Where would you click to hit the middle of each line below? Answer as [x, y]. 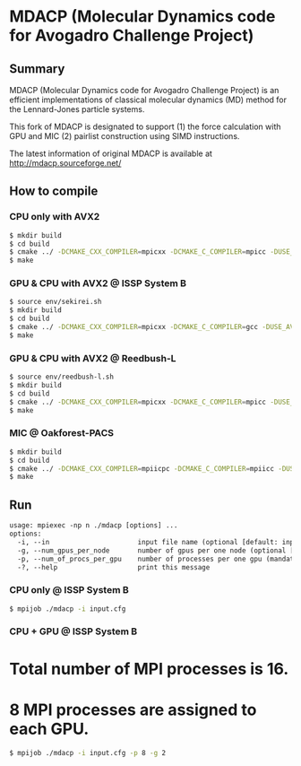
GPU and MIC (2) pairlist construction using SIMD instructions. [125, 136]
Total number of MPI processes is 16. [149, 669]
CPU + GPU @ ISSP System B [73, 631]
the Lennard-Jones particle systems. [77, 109]
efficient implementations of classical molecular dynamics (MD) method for [148, 100]
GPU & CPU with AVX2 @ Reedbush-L [93, 358]
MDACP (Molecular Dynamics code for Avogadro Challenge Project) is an [144, 90]
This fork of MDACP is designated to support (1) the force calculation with [145, 126]
